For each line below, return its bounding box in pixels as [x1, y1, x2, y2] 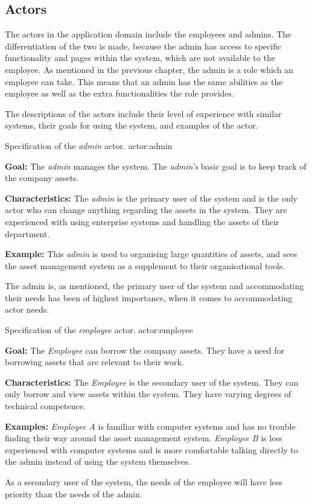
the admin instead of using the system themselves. [5, 455, 191, 468]
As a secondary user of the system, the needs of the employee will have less [5, 476, 282, 488]
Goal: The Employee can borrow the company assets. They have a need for [5, 343, 285, 356]
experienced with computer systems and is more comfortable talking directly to [5, 443, 298, 456]
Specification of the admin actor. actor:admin [5, 139, 173, 152]
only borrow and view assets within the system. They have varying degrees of [5, 388, 291, 400]
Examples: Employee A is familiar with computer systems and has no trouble [5, 419, 296, 432]
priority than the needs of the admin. [5, 487, 142, 500]
